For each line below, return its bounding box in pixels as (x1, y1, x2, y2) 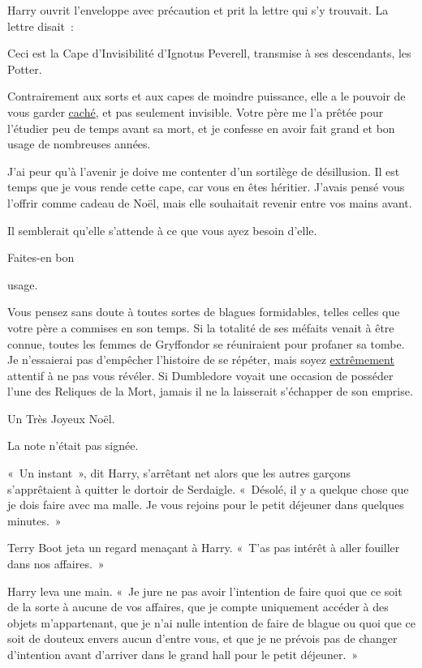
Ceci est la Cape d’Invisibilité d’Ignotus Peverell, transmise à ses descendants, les (7, 45, 411, 62)
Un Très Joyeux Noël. (7, 409, 115, 426)
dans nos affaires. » (7, 555, 105, 572)
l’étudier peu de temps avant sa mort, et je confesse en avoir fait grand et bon (7, 119, 395, 136)
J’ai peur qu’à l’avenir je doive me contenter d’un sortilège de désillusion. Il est (7, 162, 400, 179)
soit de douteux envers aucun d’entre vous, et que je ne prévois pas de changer (7, 630, 398, 647)
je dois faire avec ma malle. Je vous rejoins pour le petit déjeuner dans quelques (7, 496, 404, 513)
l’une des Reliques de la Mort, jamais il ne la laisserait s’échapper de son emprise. (7, 383, 413, 400)
